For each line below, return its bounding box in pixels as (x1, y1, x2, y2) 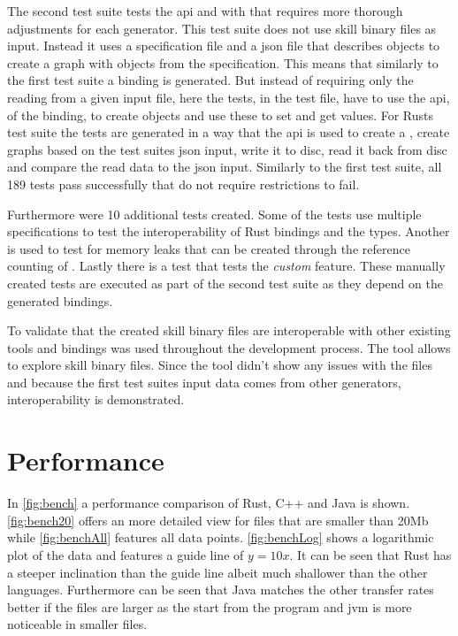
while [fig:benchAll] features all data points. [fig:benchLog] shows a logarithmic (7, 528, 434, 547)
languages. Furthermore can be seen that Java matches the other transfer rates (7, 580, 434, 599)
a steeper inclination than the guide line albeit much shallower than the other (7, 563, 428, 581)
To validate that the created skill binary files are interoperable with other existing (7, 321, 451, 340)
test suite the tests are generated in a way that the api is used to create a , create (7, 123, 450, 142)
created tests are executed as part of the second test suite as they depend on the (7, 273, 443, 292)
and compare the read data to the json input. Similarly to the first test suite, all (7, 157, 442, 176)
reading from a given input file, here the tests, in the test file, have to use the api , (7, 88, 450, 106)
